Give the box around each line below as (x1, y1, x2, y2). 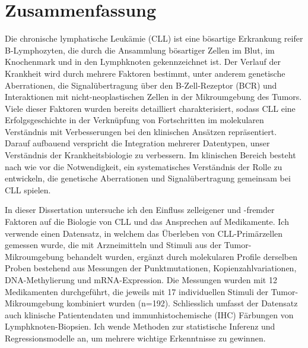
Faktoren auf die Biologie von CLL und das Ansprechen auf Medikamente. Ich (5, 215, 289, 228)
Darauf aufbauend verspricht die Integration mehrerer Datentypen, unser (5, 137, 270, 149)
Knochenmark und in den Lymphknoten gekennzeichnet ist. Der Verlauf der (5, 55, 281, 68)
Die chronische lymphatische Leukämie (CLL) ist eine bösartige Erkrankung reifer (5, 32, 303, 45)
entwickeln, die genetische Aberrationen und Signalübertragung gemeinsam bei (5, 172, 291, 184)
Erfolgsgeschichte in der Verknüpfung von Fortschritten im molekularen (5, 114, 264, 126)
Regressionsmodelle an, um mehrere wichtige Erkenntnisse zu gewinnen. (5, 331, 266, 344)
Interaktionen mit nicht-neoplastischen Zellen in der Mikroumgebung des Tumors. (5, 90, 302, 103)
